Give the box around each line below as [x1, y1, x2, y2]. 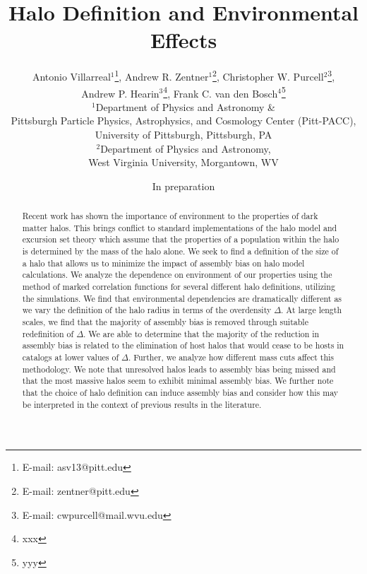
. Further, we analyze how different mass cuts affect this [128, 351, 335, 363]
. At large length [281, 304, 342, 316]
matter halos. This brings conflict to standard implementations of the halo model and [22, 221, 337, 233]
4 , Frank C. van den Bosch [163, 83, 278, 100]
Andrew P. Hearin [81, 86, 160, 100]
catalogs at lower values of [22, 351, 119, 363]
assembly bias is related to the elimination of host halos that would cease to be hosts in [22, 339, 344, 351]
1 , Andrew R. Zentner [114, 67, 209, 83]
